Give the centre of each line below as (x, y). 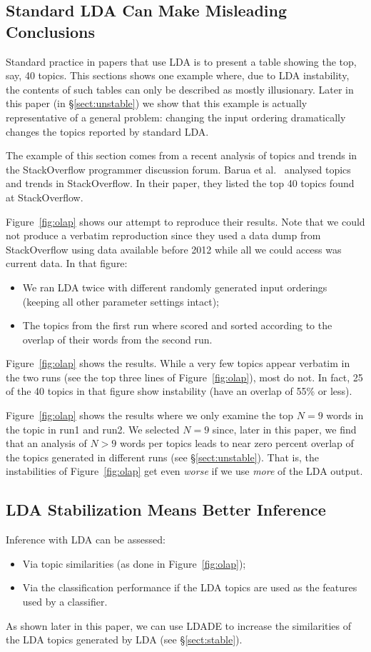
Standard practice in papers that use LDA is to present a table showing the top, (181, 61)
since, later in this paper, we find (284, 429)
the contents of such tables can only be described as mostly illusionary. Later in (180, 89)
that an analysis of (46, 443)
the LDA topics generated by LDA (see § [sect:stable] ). (124, 640)
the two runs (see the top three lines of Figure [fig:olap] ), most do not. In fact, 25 (184, 377)
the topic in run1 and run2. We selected (93, 429)
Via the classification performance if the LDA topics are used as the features (190, 587)
